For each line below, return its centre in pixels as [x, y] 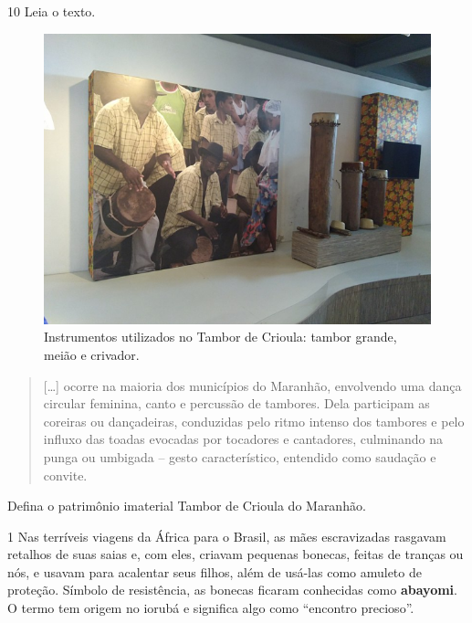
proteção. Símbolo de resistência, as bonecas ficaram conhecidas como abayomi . [232, 590]
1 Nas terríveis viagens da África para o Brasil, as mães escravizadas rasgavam [227, 536]
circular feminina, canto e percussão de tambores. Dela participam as [236, 403]
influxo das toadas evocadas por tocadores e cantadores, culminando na [243, 439]
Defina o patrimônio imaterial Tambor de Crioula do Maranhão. [187, 506]
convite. [65, 475]
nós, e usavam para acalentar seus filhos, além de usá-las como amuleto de [215, 571]
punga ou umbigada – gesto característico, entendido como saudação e [240, 456]
